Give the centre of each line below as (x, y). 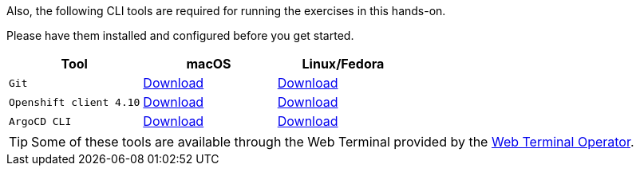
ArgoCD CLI (40, 121)
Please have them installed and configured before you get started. (180, 35)
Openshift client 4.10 (75, 102)
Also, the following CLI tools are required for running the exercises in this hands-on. (226, 11)
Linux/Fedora (343, 64)
